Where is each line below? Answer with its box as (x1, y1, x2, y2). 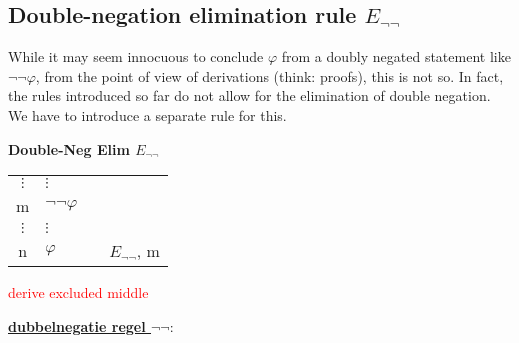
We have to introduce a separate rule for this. (8, 104, 287, 125)
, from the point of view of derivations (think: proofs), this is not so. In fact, (35, 65, 504, 86)
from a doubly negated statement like (281, 46, 511, 67)
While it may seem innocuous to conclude (8, 46, 264, 67)
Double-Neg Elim (8, 138, 130, 159)
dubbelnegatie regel (8, 315, 146, 336)
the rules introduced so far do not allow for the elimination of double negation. (8, 85, 491, 106)
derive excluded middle (8, 282, 149, 303)
